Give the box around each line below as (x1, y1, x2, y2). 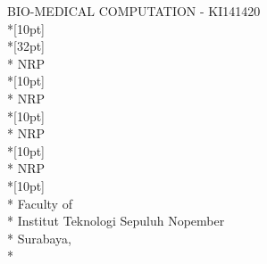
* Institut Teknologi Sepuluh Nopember (7, 211, 225, 230)
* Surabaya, (7, 228, 72, 247)
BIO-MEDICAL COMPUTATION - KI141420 (7, 2, 261, 20)
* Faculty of (7, 194, 72, 212)
